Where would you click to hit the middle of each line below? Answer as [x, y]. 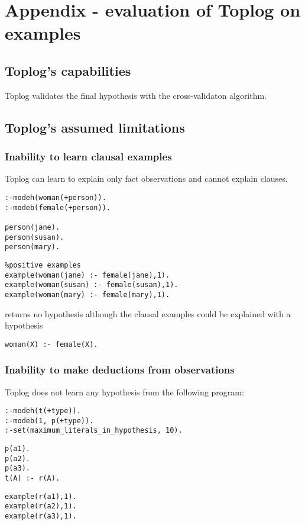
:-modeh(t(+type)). [43, 411]
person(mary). [33, 247]
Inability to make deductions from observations [120, 370]
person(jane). [33, 227]
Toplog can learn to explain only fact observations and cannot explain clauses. [146, 178]
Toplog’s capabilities [68, 70]
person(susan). [35, 237]
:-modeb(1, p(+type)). [49, 421]
